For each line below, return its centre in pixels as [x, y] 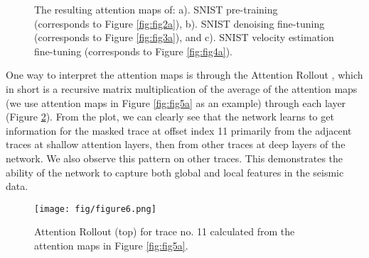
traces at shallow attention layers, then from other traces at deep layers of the [176, 144]
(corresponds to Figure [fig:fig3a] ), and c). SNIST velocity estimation [184, 37]
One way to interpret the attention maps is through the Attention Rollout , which [184, 75]
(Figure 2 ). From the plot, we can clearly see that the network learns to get [170, 117]
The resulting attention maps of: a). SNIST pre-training [156, 9]
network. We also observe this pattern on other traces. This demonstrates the [175, 158]
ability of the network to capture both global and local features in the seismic [175, 172]
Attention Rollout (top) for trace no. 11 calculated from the [165, 231]
